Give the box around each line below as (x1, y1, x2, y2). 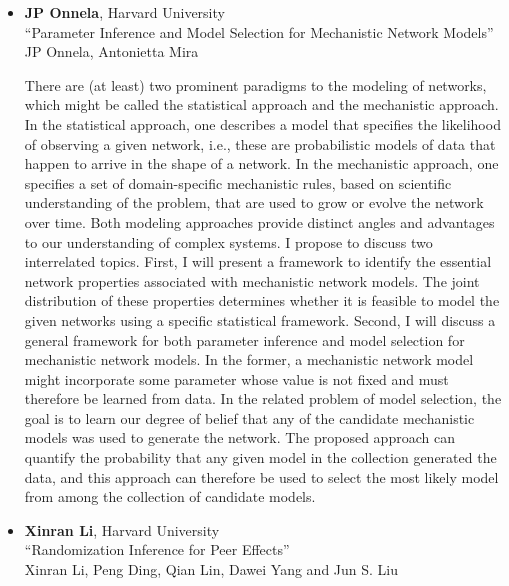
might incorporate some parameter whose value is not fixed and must (24, 368, 449, 389)
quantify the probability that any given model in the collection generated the (24, 447, 497, 468)
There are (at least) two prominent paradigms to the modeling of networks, (24, 74, 487, 95)
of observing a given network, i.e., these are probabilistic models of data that (24, 133, 496, 154)
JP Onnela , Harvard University (24, 2, 225, 22)
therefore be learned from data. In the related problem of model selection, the (24, 388, 502, 409)
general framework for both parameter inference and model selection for (24, 329, 465, 350)
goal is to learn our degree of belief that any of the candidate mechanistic (24, 407, 475, 428)
